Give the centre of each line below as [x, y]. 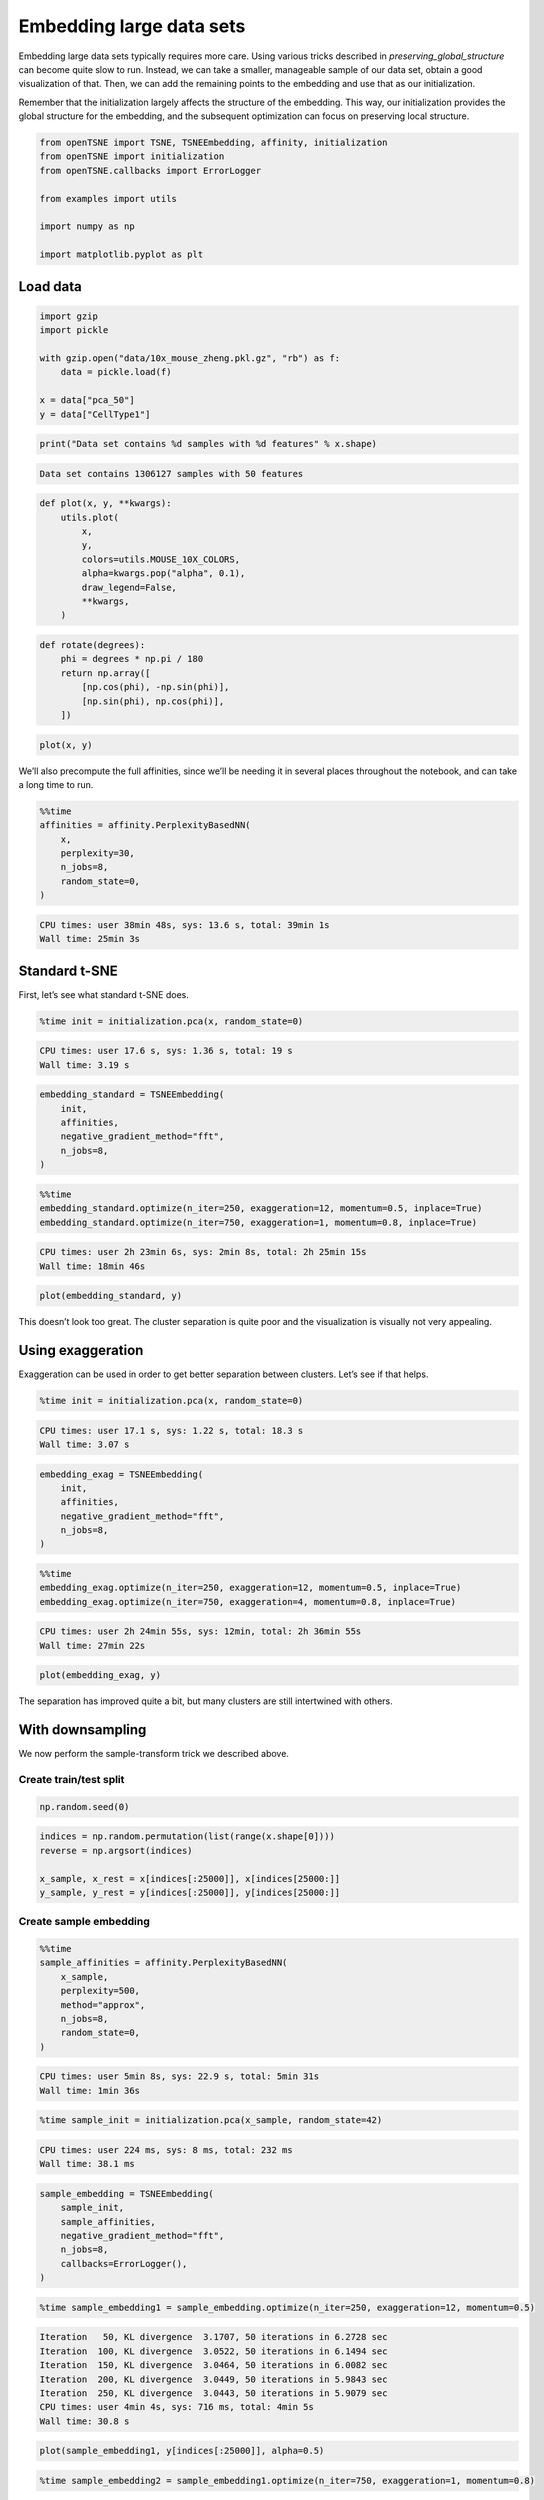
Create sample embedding [84, 1922]
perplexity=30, [97, 853]
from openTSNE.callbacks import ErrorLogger [150, 170]
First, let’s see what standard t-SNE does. [104, 994]
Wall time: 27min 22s [92, 1645]
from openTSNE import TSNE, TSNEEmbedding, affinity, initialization [213, 143]
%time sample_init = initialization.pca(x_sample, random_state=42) [211, 2120]
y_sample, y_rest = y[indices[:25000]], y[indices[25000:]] [190, 1892]
